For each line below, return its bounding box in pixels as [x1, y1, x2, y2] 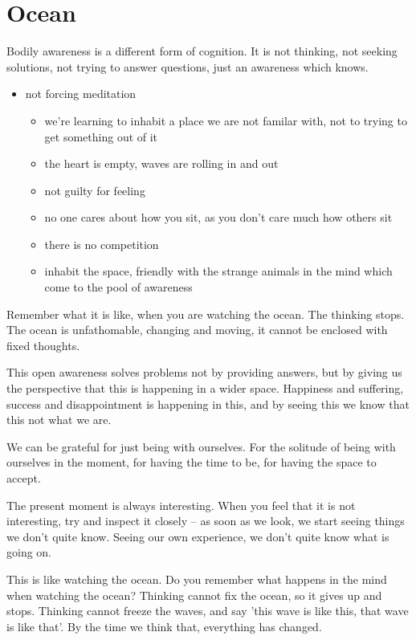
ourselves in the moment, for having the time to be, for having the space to [6, 454, 377, 471]
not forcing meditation [25, 85, 137, 102]
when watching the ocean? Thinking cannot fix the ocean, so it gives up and [6, 586, 382, 603]
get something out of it [44, 128, 158, 145]
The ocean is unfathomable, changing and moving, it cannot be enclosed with [6, 321, 388, 338]
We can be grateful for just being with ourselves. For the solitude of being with [6, 438, 396, 455]
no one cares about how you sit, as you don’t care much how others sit [44, 209, 393, 226]
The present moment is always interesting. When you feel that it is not [6, 496, 356, 513]
